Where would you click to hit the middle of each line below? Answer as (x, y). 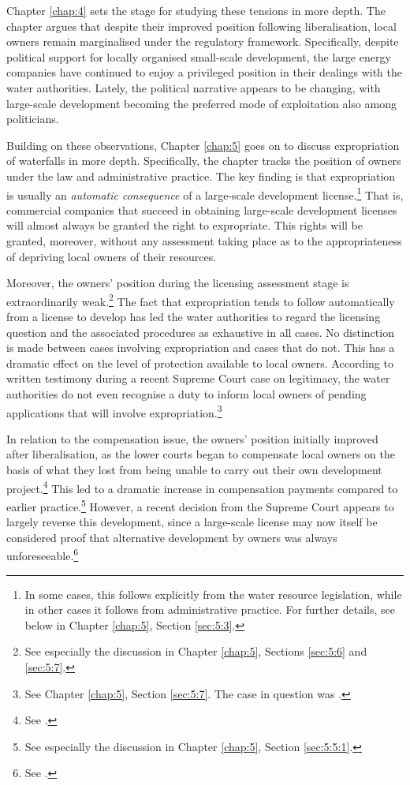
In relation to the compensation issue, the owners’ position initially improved (192, 438)
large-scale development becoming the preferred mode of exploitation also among (201, 103)
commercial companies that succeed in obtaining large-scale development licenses (202, 209)
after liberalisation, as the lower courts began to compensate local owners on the (201, 454)
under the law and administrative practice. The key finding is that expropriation (201, 176)
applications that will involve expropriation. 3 (114, 411)
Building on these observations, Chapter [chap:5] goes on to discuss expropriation (203, 145)
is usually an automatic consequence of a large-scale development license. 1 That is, (205, 193)
